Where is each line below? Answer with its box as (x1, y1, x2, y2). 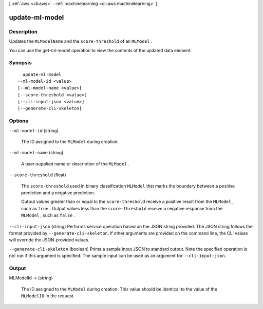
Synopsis (9, 59, 32, 66)
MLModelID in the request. (21, 292, 75, 299)
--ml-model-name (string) (9, 150, 64, 156)
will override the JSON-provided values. (9, 237, 90, 243)
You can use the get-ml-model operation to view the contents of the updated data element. (9, 47, 192, 53)
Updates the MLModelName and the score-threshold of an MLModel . (9, 38, 152, 44)
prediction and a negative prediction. (21, 190, 95, 196)
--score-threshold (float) (9, 172, 66, 178)
